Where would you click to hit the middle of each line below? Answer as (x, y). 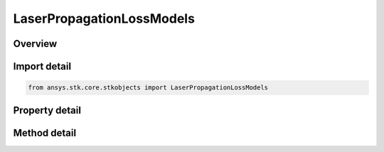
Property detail (47, 110)
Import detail (42, 66)
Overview (35, 44)
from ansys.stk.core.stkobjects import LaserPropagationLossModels (148, 88)
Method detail (45, 132)
